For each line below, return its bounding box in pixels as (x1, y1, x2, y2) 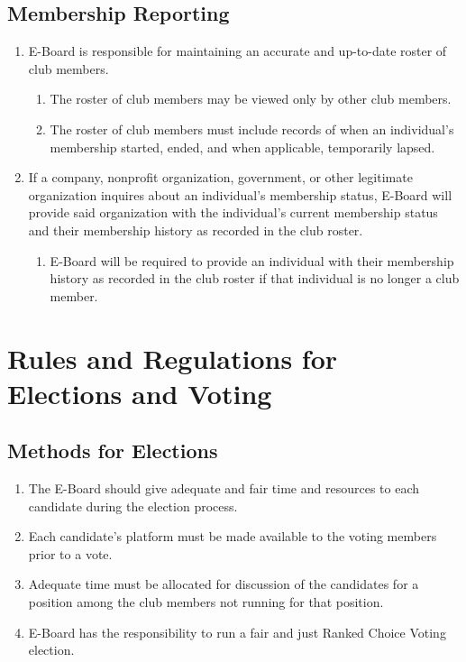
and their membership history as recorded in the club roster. (28, 220, 363, 239)
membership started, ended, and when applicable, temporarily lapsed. (50, 137, 435, 156)
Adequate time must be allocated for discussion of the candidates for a (28, 575, 419, 593)
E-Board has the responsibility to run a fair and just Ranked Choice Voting (28, 622, 446, 641)
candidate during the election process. (28, 496, 238, 515)
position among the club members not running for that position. (28, 593, 384, 611)
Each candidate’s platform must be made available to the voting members (28, 527, 437, 546)
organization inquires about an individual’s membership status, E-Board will (28, 185, 452, 204)
